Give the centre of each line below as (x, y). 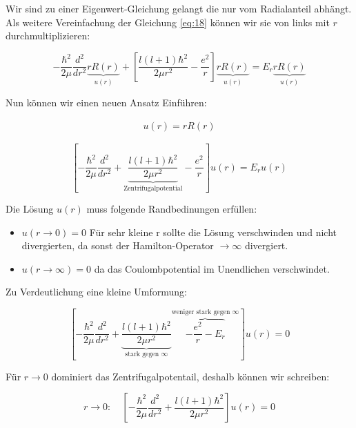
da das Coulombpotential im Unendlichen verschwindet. (212, 268)
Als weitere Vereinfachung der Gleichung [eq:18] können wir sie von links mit (168, 22)
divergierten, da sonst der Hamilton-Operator (118, 245)
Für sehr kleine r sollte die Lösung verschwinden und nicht (213, 232)
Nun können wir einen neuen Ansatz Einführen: (106, 103)
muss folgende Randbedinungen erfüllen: (172, 208)
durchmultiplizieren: (48, 36)
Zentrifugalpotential (153, 189)
